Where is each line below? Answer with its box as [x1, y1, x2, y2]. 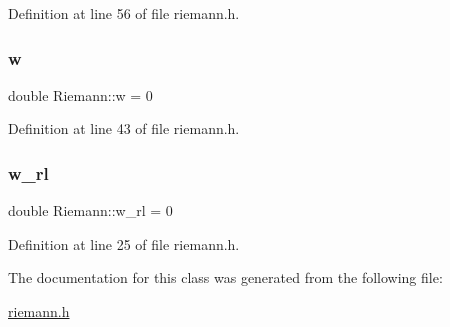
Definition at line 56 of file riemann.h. [8, 3, 240, 23]
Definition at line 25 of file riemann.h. [8, 233, 240, 254]
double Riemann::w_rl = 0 [8, 200, 173, 221]
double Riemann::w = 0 [8, 84, 153, 105]
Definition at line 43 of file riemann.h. [8, 118, 240, 139]
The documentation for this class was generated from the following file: [8, 267, 443, 288]
